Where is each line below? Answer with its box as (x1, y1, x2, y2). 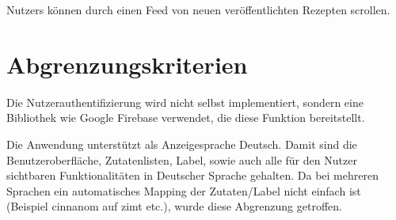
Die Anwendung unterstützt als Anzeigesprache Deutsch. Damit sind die (6, 135, 357, 152)
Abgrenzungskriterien (6, 47, 248, 80)
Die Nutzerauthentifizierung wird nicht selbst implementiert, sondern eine (6, 93, 364, 110)
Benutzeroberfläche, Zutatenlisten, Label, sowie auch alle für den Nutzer (6, 151, 357, 168)
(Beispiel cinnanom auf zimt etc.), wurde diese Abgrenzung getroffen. (6, 198, 342, 214)
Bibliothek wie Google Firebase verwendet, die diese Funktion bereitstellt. (6, 109, 365, 126)
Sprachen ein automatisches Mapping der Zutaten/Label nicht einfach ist (6, 182, 361, 199)
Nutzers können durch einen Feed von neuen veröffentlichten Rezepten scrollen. (6, 2, 390, 17)
